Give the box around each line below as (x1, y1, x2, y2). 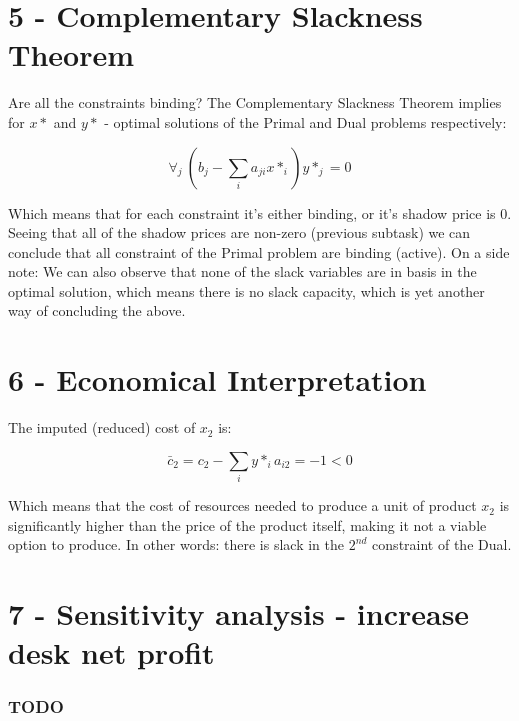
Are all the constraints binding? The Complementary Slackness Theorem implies (8, 92, 502, 113)
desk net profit (8, 632, 215, 673)
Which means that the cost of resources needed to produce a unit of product (8, 495, 477, 516)
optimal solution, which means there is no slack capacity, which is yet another (8, 280, 485, 301)
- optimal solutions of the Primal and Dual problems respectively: (104, 111, 507, 132)
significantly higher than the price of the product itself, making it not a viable (8, 514, 487, 535)
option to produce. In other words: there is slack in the (8, 534, 344, 555)
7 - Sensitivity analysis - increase (8, 593, 470, 634)
